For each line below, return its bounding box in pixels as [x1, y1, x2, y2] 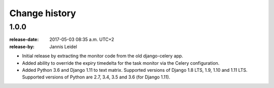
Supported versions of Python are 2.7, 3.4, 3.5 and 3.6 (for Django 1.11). [22, 74, 170, 80]
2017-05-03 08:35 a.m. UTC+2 [49, 36, 114, 42]
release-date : [9, 36, 39, 42]
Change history [9, 8, 76, 19]
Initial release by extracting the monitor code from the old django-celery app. [22, 53, 184, 59]
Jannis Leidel [49, 43, 77, 50]
